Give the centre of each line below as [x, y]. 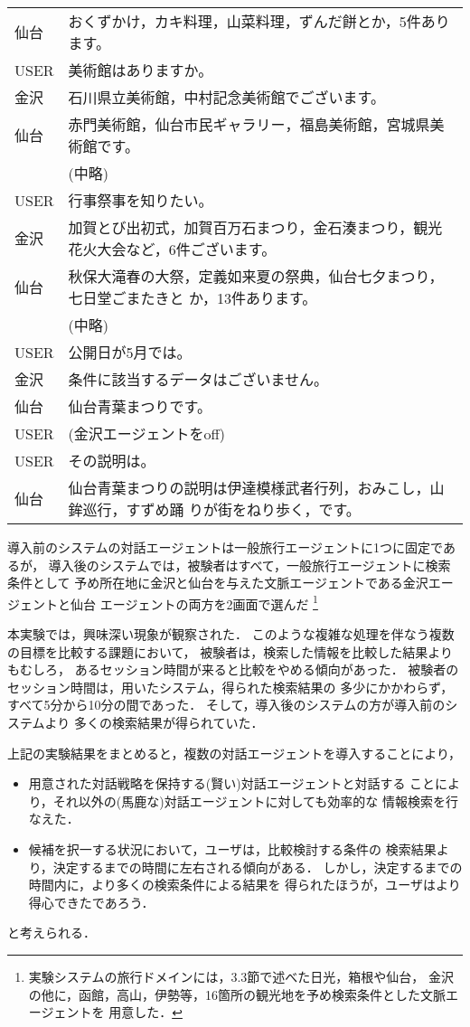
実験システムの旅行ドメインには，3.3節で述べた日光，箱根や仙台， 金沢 [241, 976]
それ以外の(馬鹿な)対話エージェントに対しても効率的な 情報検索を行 [255, 801]
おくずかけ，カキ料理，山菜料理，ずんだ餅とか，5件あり [259, 21]
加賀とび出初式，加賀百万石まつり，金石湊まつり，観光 [255, 227]
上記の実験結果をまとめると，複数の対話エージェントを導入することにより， [234, 753]
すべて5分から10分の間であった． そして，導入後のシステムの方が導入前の [226, 705]
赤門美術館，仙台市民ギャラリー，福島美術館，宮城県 [249, 124]
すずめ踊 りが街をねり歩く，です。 [243, 509]
